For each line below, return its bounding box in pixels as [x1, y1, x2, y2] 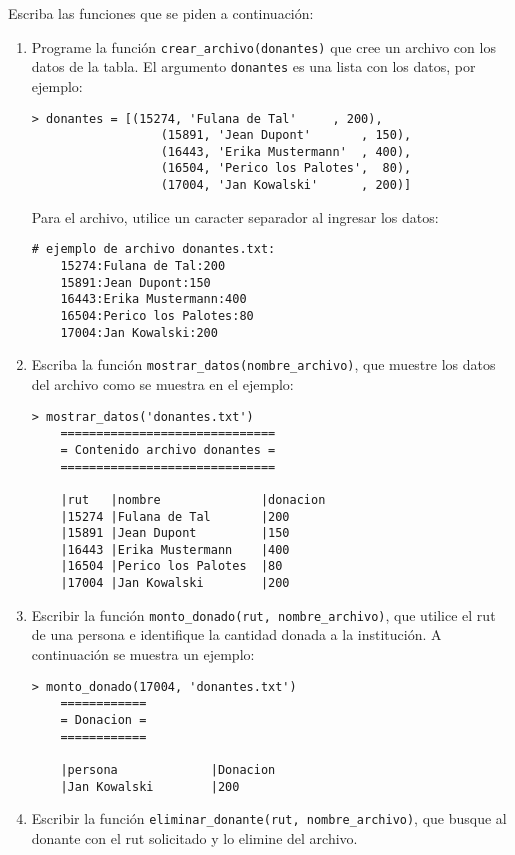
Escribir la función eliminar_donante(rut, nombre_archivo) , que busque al [31, 808, 507, 829]
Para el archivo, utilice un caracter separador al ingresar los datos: [31, 206, 439, 227]
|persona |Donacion [60, 762, 276, 777]
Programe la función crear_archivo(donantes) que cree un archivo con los [31, 36, 496, 57]
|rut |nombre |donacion [60, 492, 326, 507]
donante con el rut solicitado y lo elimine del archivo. [31, 827, 358, 848]
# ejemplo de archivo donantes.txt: [31, 242, 276, 257]
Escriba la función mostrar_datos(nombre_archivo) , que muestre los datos [31, 354, 496, 375]
